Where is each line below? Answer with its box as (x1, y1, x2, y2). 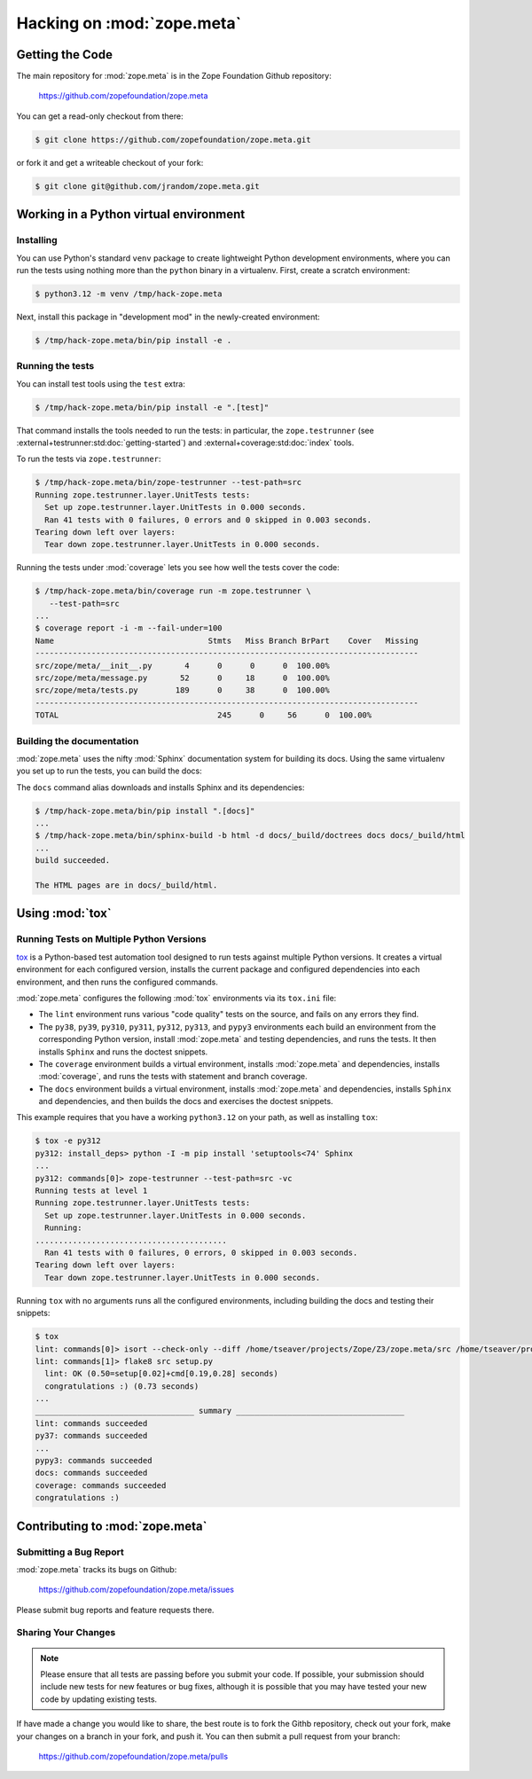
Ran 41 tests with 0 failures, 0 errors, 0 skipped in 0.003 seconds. (44, 1247, 358, 1258)
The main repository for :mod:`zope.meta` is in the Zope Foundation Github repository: (16, 71, 332, 82)
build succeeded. (35, 856, 111, 866)
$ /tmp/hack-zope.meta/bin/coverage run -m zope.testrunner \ (35, 586, 311, 596)
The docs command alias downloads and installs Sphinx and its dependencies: (16, 781, 305, 793)
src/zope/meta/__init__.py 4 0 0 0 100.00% (35, 661, 330, 670)
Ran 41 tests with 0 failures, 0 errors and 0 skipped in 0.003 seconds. (44, 514, 372, 525)
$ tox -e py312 (35, 1136, 101, 1146)
